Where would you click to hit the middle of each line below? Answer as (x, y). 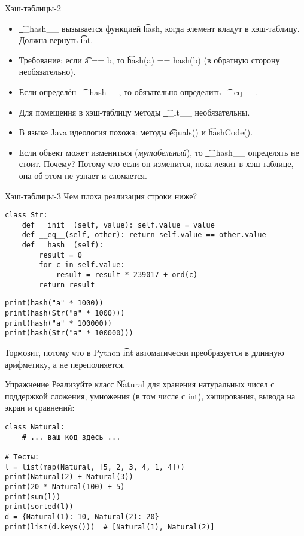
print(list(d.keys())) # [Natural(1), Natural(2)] (110, 527)
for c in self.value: (82, 265)
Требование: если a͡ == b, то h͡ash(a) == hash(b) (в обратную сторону (149, 60)
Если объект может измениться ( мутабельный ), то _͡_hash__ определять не (159, 152)
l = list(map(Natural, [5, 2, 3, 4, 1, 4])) (95, 467)
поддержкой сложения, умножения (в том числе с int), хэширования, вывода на (150, 396)
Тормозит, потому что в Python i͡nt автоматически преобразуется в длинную (145, 352)
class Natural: (35, 427)
